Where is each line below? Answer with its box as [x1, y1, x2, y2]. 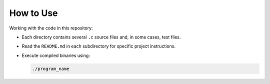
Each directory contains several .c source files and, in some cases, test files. [21, 34, 181, 40]
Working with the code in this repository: [9, 25, 93, 31]
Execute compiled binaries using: [21, 52, 90, 58]
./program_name [32, 65, 69, 71]
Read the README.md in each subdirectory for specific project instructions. [21, 43, 176, 49]
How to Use [9, 7, 58, 18]
